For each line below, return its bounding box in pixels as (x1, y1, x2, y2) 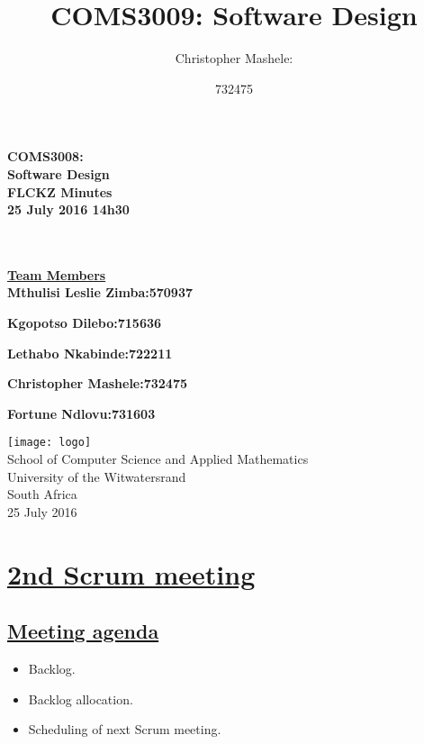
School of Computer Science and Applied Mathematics (7, 449, 309, 468)
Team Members (7, 265, 106, 284)
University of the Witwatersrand (7, 467, 186, 485)
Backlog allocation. (28, 689, 133, 708)
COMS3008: (7, 147, 84, 166)
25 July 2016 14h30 (7, 200, 130, 219)
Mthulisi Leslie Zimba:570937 (7, 283, 194, 302)
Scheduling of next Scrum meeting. (28, 720, 221, 739)
